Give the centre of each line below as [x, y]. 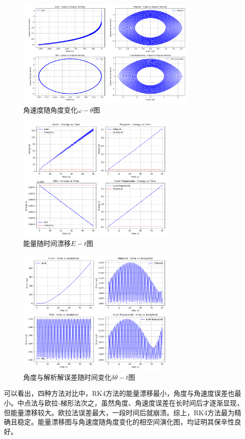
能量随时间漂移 [47, 243]
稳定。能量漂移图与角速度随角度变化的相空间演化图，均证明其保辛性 [126, 422]
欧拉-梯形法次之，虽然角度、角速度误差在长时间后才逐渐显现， [144, 402]
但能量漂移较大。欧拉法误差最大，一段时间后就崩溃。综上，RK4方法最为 [119, 412]
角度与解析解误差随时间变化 [67, 377]
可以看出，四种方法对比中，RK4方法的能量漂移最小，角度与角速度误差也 [119, 393]
